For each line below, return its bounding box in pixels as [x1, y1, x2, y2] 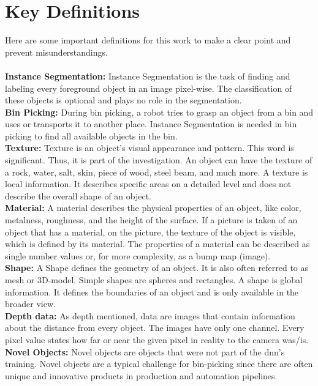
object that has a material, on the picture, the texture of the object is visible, [5, 225, 296, 238]
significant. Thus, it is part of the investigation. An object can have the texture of [5, 154, 312, 166]
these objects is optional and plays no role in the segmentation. [5, 94, 242, 106]
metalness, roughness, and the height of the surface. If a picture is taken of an [5, 213, 298, 226]
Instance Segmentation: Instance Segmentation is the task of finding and [5, 69, 290, 82]
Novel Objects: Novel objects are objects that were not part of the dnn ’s [5, 345, 285, 358]
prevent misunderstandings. [5, 45, 108, 58]
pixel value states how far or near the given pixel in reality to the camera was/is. [5, 333, 309, 346]
